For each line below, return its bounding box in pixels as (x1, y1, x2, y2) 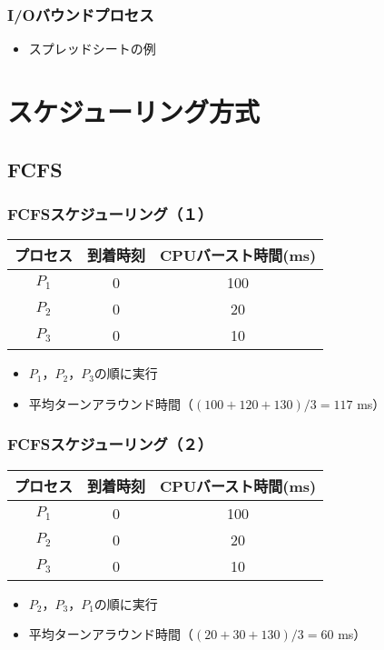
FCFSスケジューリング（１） (7, 202, 213, 225)
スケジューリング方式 (7, 93, 261, 129)
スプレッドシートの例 (28, 39, 156, 58)
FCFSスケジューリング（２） (7, 433, 213, 455)
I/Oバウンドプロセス (7, 3, 154, 25)
